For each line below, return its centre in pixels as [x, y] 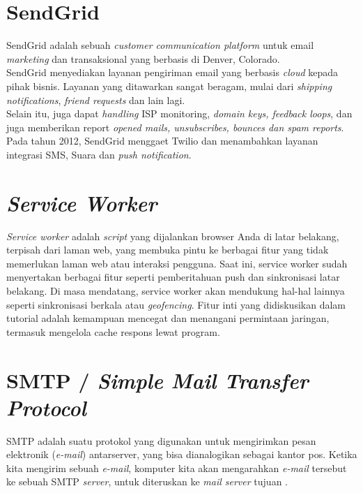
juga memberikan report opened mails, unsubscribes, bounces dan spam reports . [175, 127]
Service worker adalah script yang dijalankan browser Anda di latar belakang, [173, 236]
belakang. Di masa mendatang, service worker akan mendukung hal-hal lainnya [176, 290]
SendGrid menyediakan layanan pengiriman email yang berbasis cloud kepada [172, 72]
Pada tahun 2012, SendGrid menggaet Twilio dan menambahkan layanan [162, 141]
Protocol [46, 407]
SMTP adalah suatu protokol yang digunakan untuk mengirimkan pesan [161, 440]
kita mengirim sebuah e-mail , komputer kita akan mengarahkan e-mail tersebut [177, 468]
